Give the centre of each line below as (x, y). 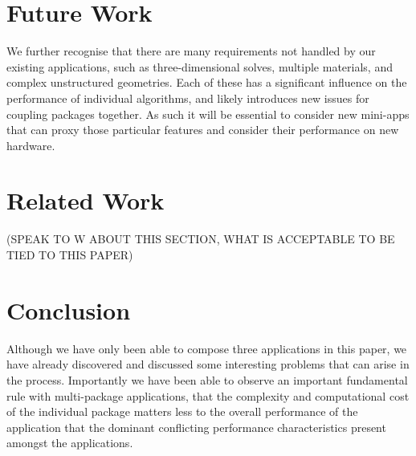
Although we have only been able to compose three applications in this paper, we (207, 348)
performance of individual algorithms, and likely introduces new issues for (188, 98)
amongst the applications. (70, 443)
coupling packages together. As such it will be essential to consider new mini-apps (208, 114)
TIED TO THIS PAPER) (70, 254)
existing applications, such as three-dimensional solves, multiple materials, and (200, 66)
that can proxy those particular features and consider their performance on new (203, 130)
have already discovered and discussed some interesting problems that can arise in (208, 364)
